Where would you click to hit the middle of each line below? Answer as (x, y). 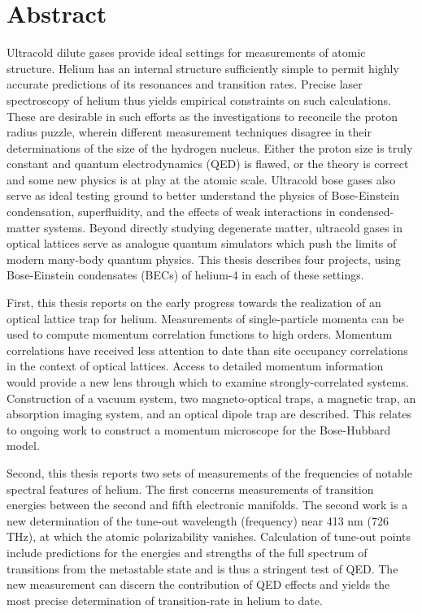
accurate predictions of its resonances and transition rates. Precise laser (185, 84)
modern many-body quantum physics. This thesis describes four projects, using (204, 259)
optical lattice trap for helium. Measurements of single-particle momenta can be (205, 318)
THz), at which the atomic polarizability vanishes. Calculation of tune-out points (209, 536)
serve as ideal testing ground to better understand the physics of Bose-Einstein (203, 195)
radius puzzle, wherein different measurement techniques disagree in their (189, 132)
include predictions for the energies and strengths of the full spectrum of (187, 552)
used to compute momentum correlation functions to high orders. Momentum (200, 334)
